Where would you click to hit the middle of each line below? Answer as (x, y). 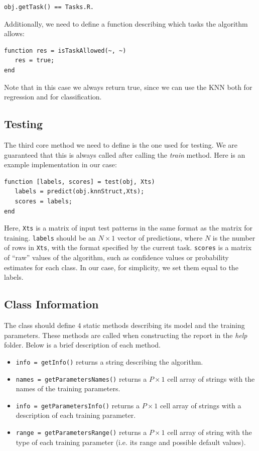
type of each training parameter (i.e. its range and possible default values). (131, 442)
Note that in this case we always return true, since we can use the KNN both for (128, 87)
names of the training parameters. (68, 388)
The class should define (40, 325)
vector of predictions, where (160, 237)
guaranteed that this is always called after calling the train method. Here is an (125, 154)
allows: (14, 33)
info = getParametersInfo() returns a (78, 405)
